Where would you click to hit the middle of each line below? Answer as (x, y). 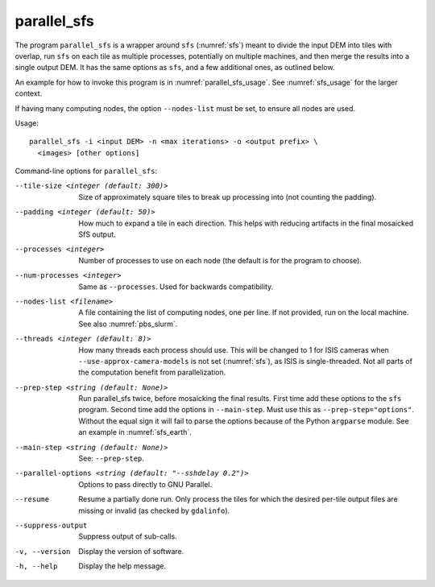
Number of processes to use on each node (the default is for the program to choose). (220, 260)
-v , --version (43, 551)
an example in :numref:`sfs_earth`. (135, 432)
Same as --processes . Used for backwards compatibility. (176, 287)
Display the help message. (122, 566)
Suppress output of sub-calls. (128, 536)
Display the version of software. (131, 551)
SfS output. (97, 234)
